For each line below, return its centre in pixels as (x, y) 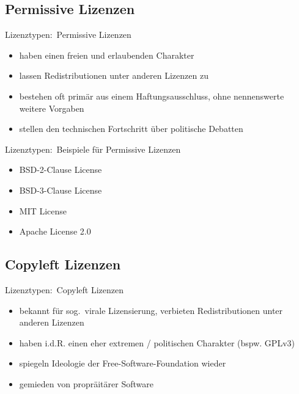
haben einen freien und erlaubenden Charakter (107, 55)
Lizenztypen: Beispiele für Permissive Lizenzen (93, 149)
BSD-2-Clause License (61, 170)
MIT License (43, 210)
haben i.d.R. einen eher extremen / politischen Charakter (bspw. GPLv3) (157, 342)
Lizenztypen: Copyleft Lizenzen (65, 289)
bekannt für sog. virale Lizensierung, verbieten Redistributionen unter (151, 310)
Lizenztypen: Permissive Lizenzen (68, 35)
